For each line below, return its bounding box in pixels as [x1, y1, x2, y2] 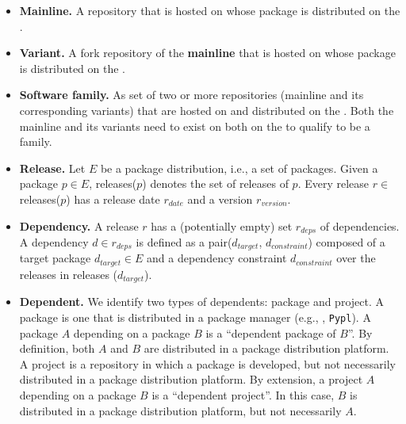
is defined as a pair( [136, 233, 232, 250]
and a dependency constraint [147, 250, 287, 266]
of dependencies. [320, 217, 400, 234]
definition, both [19, 340, 95, 357]
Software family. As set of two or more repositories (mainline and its [19, 86, 364, 103]
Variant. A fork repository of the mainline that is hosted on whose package [19, 44, 396, 61]
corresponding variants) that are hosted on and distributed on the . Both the [19, 101, 394, 118]
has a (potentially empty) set [151, 217, 293, 234]
